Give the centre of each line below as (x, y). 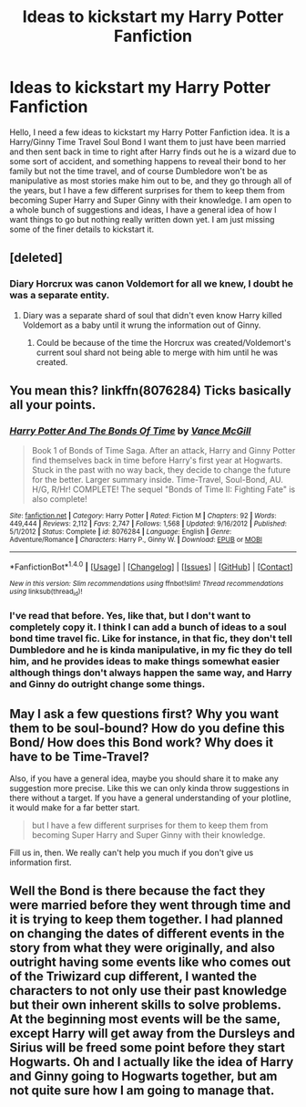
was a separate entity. (60, 296)
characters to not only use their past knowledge (148, 991)
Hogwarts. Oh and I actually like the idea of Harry (152, 1062)
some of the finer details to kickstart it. (82, 229)
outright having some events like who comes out (150, 962)
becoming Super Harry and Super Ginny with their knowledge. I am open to (151, 200)
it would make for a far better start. (75, 808)
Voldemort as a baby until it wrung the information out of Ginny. (142, 325)
